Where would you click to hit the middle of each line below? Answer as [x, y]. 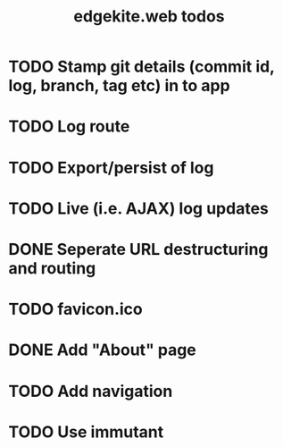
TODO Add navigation [91, 391]
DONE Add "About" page [103, 350]
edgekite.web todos [149, 17]
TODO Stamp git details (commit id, [141, 67]
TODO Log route [69, 127]
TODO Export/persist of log [111, 168]
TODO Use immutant [86, 432]
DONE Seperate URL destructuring [138, 249]
